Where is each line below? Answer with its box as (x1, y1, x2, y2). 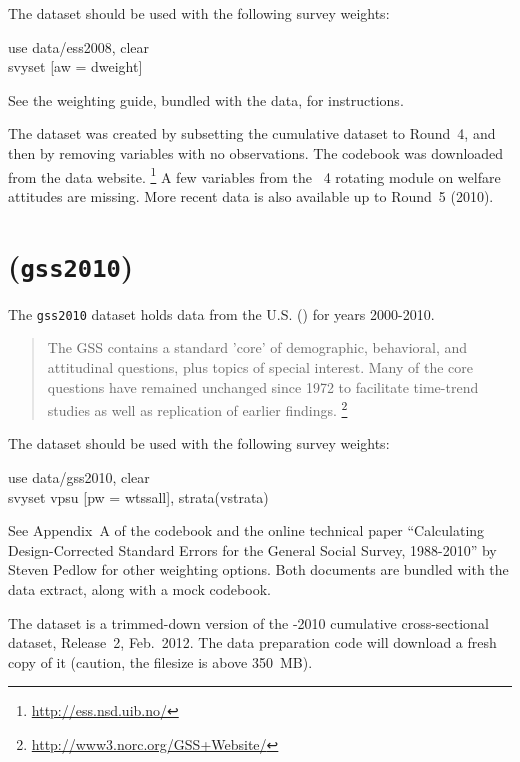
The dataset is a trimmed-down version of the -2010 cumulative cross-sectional (8, 612, 489, 633)
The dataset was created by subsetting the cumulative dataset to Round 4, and (8, 123, 496, 144)
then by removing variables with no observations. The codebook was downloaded (8, 142, 504, 163)
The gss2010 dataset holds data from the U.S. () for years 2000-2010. (8, 303, 435, 324)
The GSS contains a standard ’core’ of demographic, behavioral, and (47, 337, 468, 358)
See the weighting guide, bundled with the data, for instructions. (8, 89, 404, 110)
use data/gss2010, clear (8, 466, 150, 487)
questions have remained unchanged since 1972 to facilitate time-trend (47, 376, 479, 397)
